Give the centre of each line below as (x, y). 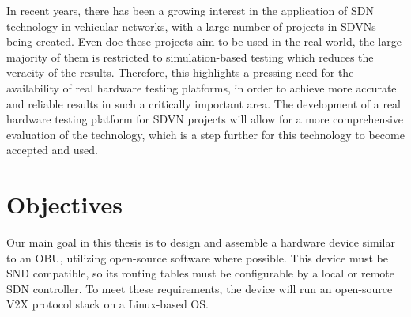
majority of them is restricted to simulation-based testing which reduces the (190, 57)
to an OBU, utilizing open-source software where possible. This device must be (197, 257)
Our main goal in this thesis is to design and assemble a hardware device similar (201, 242)
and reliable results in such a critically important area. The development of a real (204, 103)
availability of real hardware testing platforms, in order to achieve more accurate (202, 87)
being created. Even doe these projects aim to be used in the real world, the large (204, 42)
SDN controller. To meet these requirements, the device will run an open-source (200, 288)
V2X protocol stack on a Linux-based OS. (107, 304)
